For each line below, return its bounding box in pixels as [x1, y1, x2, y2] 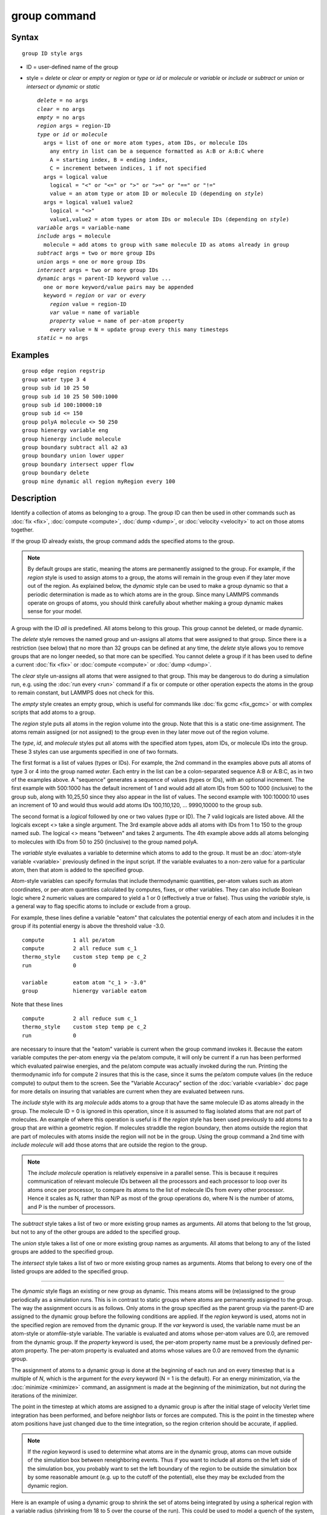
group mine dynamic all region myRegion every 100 [22, 478, 176, 485]
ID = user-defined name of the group [26, 63, 119, 70]
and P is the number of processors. [27, 1203, 116, 1210]
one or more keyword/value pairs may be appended [43, 284, 194, 290]
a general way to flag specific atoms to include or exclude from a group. [11, 903, 191, 910]
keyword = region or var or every [43, 292, 146, 299]
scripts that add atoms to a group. [11, 709, 96, 716]
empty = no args [37, 114, 85, 121]
